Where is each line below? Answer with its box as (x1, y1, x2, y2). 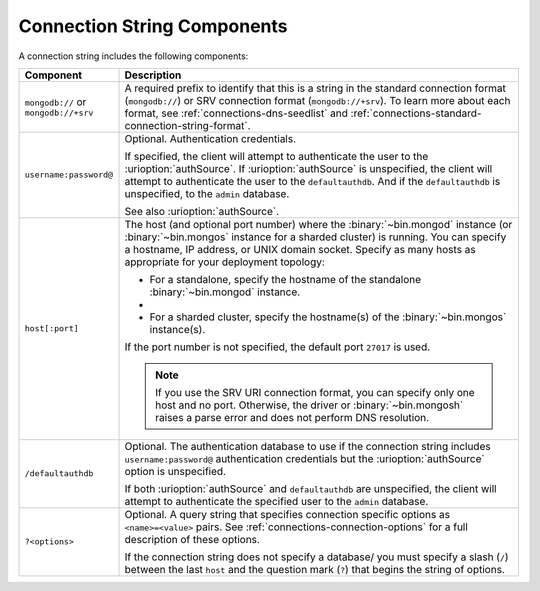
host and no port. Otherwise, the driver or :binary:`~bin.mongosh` (155, 398, 464, 412)
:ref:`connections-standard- (350, 106, 482, 120)
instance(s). (149, 322, 206, 336)
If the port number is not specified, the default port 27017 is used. (124, 340, 431, 354)
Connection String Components (18, 15, 288, 37)
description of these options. (124, 532, 260, 546)
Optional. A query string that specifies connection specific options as (124, 507, 450, 521)
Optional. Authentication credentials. (124, 131, 297, 145)
